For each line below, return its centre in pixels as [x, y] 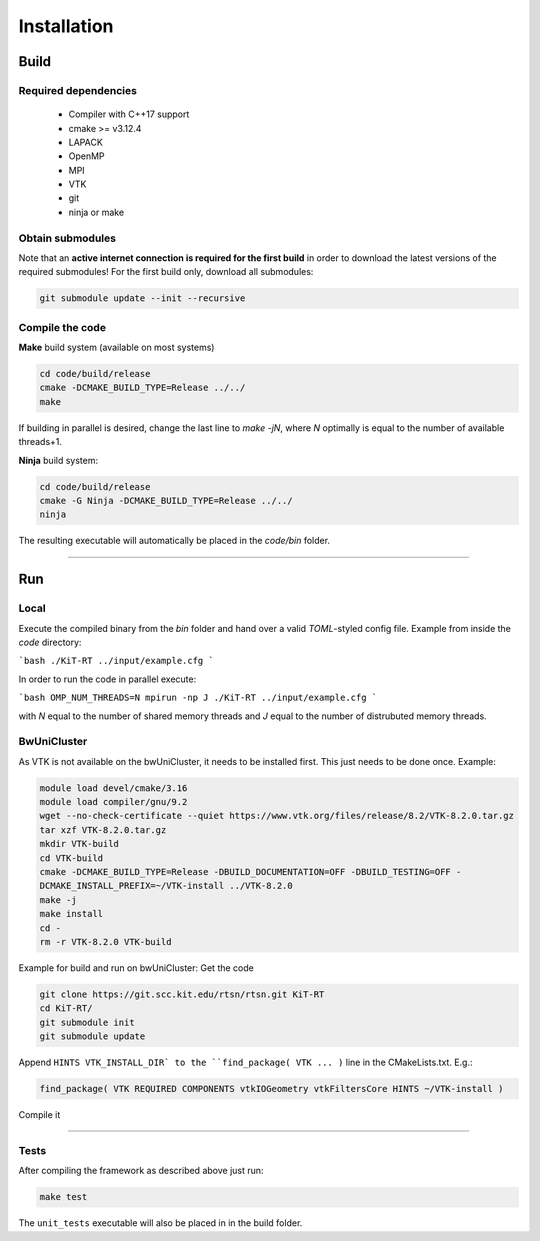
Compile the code [62, 327]
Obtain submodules [67, 238]
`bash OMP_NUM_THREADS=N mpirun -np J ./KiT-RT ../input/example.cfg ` [198, 698]
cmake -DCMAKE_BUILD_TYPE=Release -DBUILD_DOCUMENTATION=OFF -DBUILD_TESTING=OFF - [250, 871]
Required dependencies [77, 90]
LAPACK [86, 142]
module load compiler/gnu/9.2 [113, 802]
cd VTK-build [71, 858]
